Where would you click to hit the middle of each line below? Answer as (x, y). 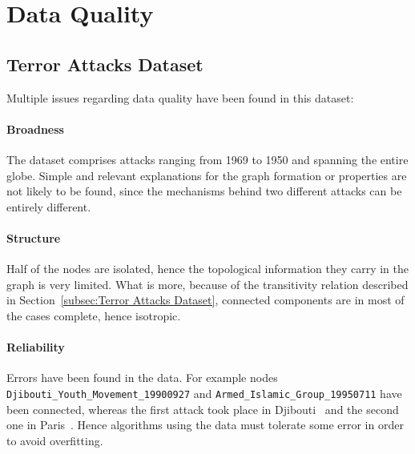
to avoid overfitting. (55, 440)
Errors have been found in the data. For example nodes (142, 378)
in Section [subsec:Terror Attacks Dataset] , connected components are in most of (205, 300)
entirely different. (49, 206)
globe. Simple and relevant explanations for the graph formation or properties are (207, 175)
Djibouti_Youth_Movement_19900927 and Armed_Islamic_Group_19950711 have (204, 393)
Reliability (36, 347)
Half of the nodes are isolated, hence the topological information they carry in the (207, 269)
